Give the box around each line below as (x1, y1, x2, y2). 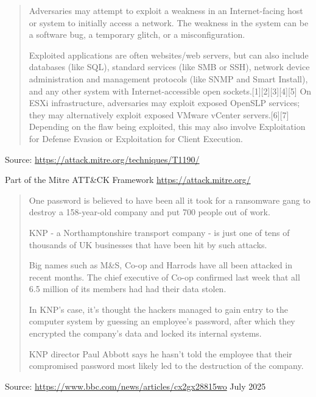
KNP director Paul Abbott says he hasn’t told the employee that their (29, 347, 292, 360)
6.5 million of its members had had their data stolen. (29, 282, 226, 295)
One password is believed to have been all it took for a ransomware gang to (29, 193, 311, 206)
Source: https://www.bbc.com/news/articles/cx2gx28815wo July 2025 (5, 379, 266, 392)
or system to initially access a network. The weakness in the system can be (29, 16, 309, 29)
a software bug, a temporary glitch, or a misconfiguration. (29, 28, 245, 41)
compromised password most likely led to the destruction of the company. (29, 359, 304, 372)
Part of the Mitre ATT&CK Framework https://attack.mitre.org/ (5, 173, 251, 186)
